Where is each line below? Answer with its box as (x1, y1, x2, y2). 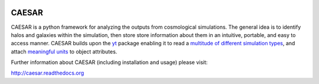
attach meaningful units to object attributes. (11, 48, 118, 55)
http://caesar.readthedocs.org (11, 69, 84, 76)
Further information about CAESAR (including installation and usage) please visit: (11, 59, 208, 66)
